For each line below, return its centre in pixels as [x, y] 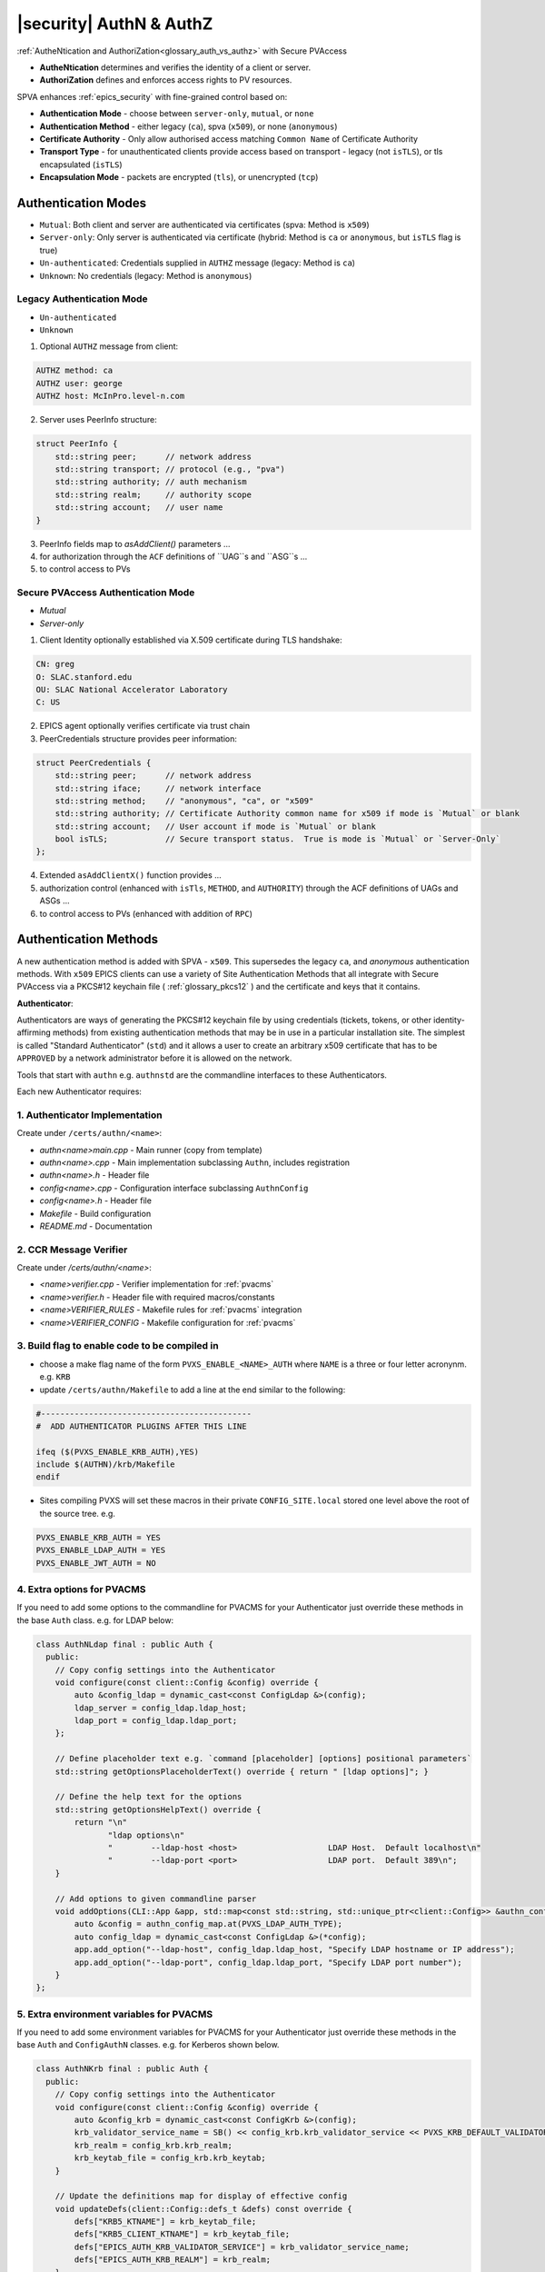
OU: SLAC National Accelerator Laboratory [132, 689]
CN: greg [55, 664]
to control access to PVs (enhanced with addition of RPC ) [146, 913]
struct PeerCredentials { [94, 762]
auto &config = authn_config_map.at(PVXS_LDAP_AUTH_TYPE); [208, 1924]
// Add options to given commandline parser [156, 1898]
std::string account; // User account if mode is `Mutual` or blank [216, 826]
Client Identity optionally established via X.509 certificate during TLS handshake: [191, 640]
